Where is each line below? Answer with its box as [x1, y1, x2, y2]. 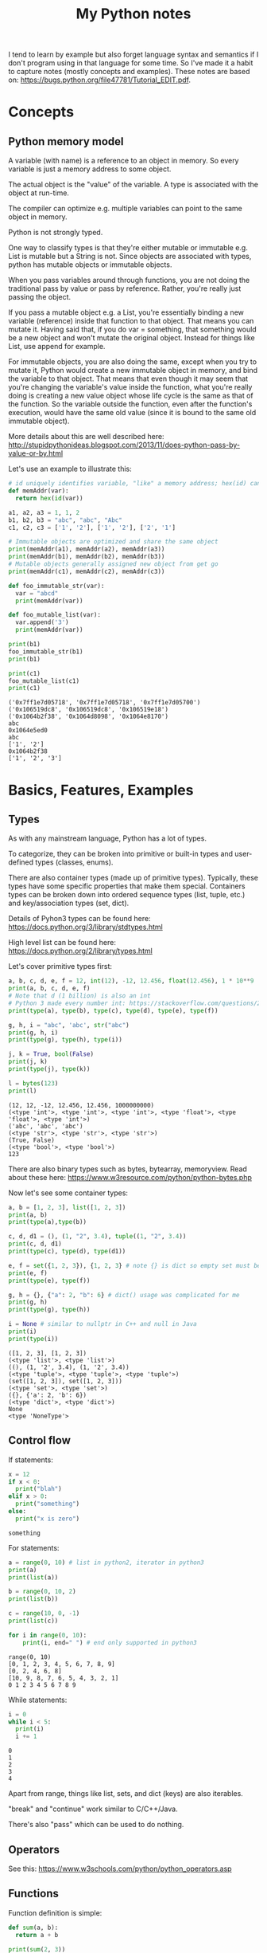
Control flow [8, 1433, 72, 1447]
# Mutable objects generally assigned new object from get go [8, 560, 219, 568]
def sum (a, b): [8, 1924, 59, 1931]
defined [8, 857, 34, 867]
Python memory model [8, 135, 125, 148]
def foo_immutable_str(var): [8, 582, 105, 590]
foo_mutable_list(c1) [8, 676, 80, 685]
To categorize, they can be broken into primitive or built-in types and [8, 849, 233, 859]
